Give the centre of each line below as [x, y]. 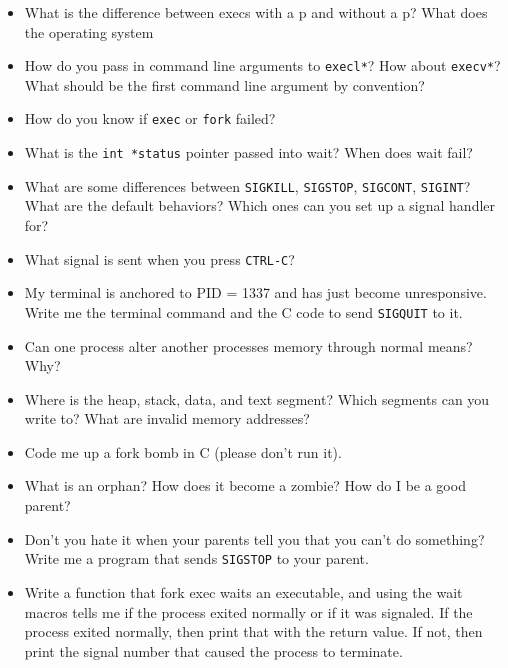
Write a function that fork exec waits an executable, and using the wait [243, 591]
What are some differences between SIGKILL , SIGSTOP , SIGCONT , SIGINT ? [247, 185]
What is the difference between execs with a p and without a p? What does [256, 12]
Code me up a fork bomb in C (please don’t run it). [183, 451]
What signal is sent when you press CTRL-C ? [159, 258]
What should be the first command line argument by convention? [224, 84]
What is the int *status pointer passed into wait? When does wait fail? [248, 152]
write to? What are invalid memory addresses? [167, 418]
